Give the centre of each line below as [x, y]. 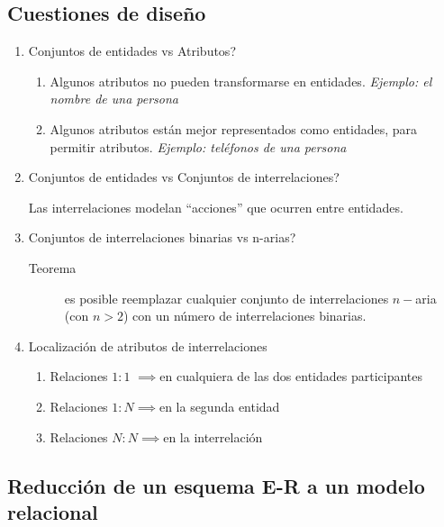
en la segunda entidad [219, 406]
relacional [53, 511]
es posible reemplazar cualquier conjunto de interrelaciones [227, 298]
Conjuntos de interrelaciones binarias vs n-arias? [162, 237]
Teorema [52, 267]
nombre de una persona [114, 99]
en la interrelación [213, 436]
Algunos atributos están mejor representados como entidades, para [234, 128]
